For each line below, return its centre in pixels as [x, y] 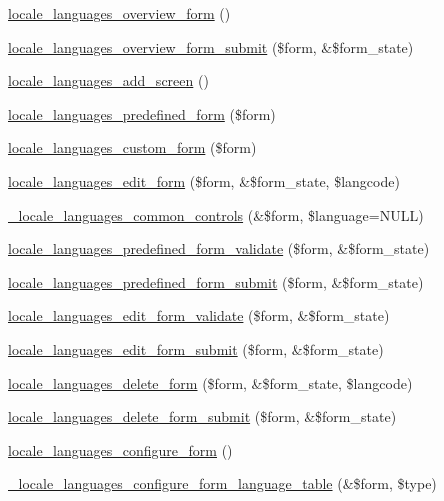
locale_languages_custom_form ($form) [132, 147]
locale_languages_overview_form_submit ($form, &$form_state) [211, 46]
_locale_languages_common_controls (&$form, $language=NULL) [216, 214]
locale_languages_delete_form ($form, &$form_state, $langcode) [210, 382]
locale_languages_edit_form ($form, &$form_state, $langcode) [204, 180]
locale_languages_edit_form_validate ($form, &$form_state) [199, 315]
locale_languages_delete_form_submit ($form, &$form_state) [202, 416]
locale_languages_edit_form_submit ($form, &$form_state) [196, 348]
